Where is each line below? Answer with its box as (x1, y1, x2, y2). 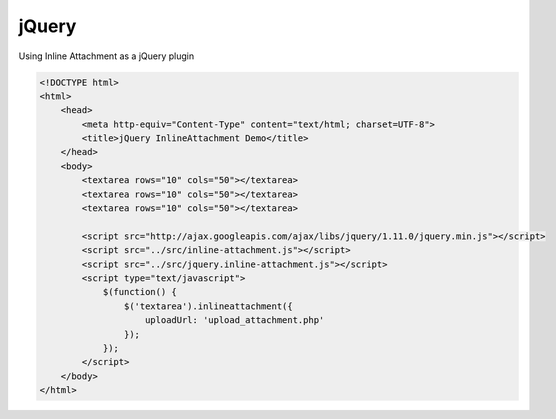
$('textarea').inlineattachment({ (123, 300, 294, 312)
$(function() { (102, 286, 177, 298)
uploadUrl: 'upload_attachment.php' (145, 315, 325, 326)
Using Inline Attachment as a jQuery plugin (18, 50, 195, 62)
